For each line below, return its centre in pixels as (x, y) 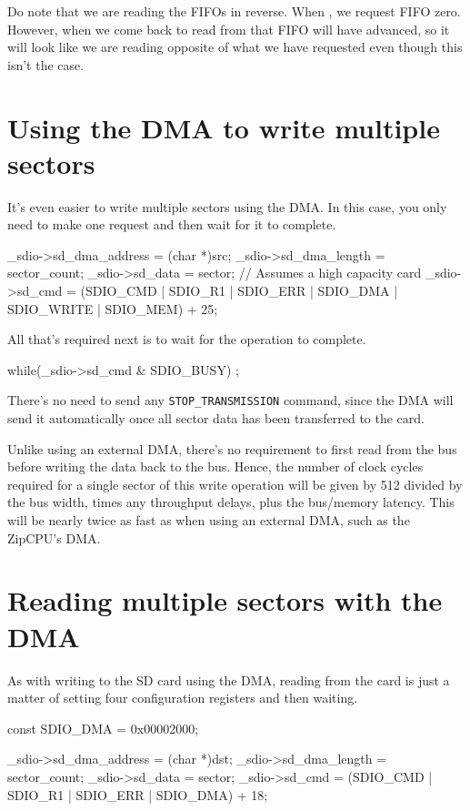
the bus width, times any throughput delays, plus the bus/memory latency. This (231, 502)
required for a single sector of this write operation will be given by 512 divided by (235, 484)
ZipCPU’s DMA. (54, 537)
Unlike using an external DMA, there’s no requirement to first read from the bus (232, 448)
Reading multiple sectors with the (225, 600)
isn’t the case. (46, 64)
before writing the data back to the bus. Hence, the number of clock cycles (215, 466)
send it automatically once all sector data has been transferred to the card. (216, 418)
